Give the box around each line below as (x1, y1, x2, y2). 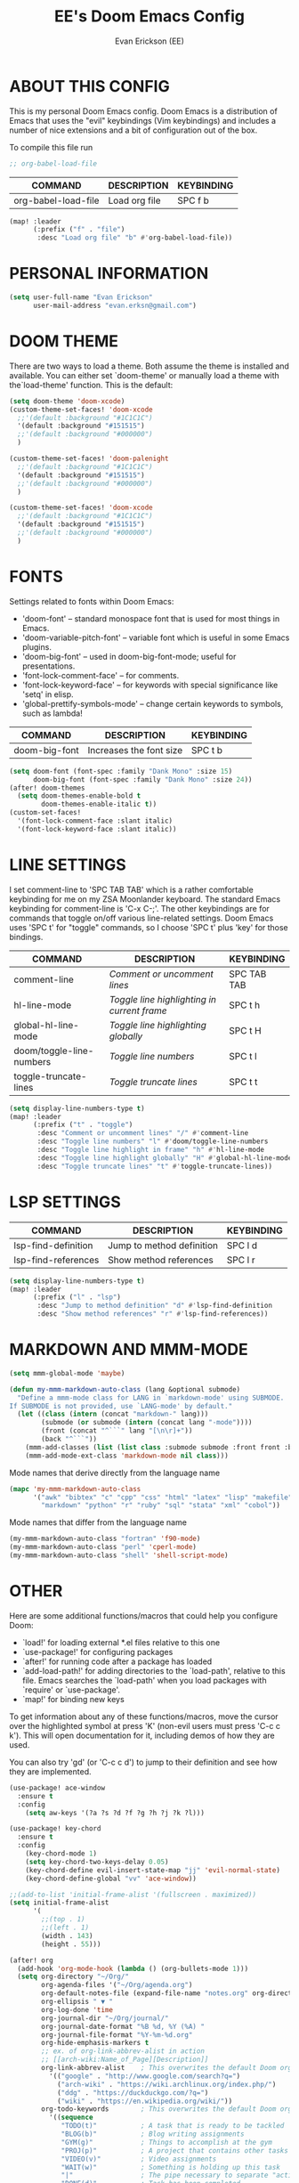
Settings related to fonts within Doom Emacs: (9, 596, 174, 606)
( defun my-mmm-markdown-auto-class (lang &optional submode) (9, 1384, 241, 1394)
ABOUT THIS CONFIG (9, 76, 171, 96)
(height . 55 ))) (41, 1939, 101, 1949)
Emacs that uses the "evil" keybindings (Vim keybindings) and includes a (9, 115, 277, 126)
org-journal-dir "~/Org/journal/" (41, 2014, 169, 2023)
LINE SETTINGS (9, 855, 126, 874)
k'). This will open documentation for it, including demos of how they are (9, 1730, 275, 1741)
